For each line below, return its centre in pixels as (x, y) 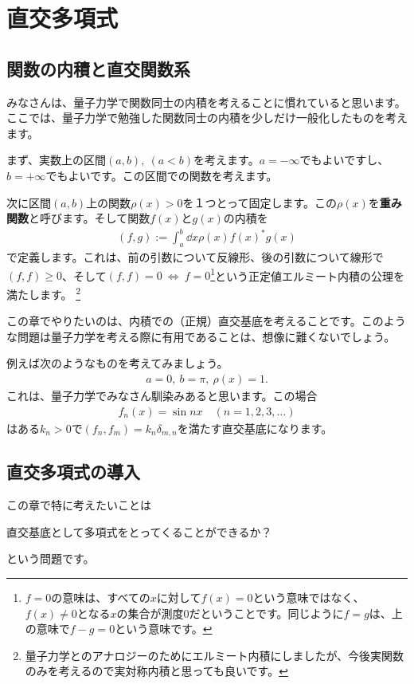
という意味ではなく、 (309, 598)
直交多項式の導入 (73, 472)
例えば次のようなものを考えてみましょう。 (117, 363)
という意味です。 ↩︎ (164, 629)
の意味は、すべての (101, 598)
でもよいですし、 (344, 160)
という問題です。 (51, 558)
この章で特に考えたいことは (79, 505)
